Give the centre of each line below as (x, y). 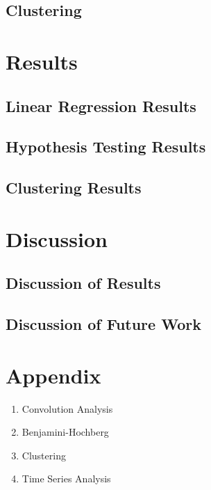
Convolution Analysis (67, 408)
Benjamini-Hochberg (65, 432)
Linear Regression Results (101, 105)
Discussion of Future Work (103, 324)
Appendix (53, 375)
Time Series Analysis (66, 479)
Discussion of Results (83, 283)
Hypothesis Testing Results (106, 147)
